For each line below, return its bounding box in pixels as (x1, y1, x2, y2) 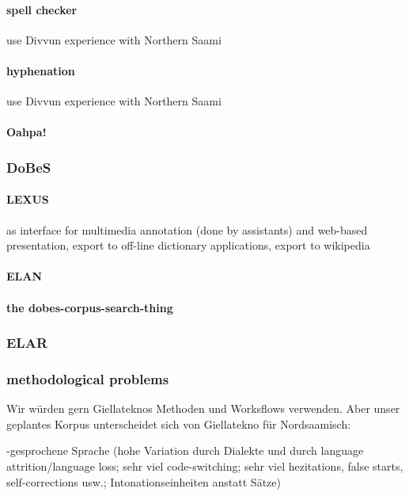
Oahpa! (6, 124, 47, 140)
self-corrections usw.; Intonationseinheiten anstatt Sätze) (6, 473, 281, 490)
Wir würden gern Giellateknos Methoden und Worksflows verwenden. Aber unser (6, 400, 400, 417)
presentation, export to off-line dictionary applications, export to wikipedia (6, 237, 370, 254)
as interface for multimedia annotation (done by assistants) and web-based (6, 221, 368, 238)
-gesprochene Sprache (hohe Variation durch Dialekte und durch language (6, 442, 364, 459)
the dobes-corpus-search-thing (6, 299, 173, 315)
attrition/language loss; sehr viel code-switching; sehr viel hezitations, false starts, (6, 458, 403, 475)
